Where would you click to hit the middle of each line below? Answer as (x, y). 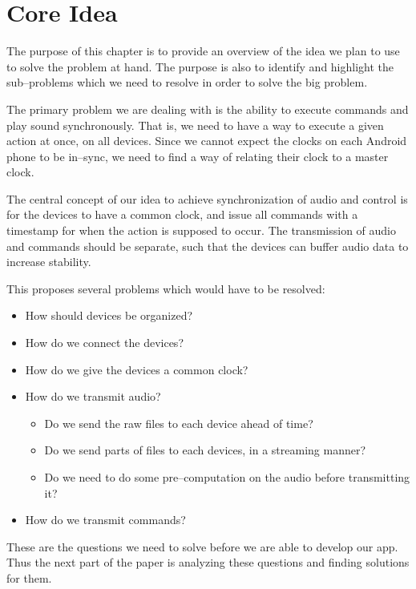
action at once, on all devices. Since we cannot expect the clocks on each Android (207, 141)
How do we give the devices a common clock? (137, 369)
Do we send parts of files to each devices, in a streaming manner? (205, 450)
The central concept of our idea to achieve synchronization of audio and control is (207, 198)
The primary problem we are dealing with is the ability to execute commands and (208, 109)
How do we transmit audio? (93, 396)
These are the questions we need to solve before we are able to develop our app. (202, 546)
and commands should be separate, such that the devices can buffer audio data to (208, 246)
